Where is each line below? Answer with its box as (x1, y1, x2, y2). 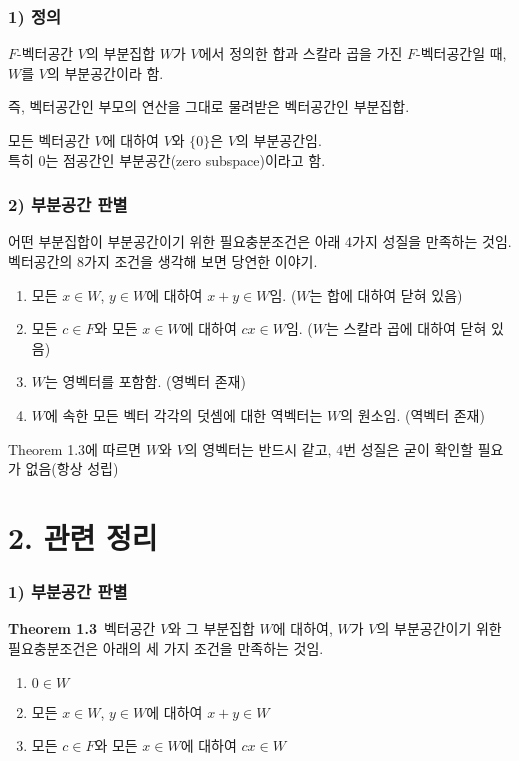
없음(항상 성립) (25, 458, 119, 479)
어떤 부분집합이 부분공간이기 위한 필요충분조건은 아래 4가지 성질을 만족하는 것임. (8, 231, 512, 252)
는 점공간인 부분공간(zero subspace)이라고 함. (45, 149, 326, 170)
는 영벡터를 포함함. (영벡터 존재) (45, 371, 246, 392)
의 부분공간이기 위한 (376, 618, 502, 639)
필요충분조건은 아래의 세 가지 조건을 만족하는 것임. (8, 637, 324, 658)
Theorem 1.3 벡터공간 (8, 618, 156, 639)
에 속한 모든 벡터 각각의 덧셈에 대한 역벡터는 (45, 404, 323, 425)
